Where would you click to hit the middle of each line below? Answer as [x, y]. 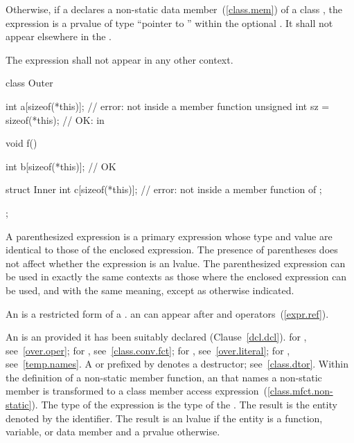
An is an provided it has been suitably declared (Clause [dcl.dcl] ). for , [156, 337]
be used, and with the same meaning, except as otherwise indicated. [150, 290]
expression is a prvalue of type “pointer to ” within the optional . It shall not [169, 22]
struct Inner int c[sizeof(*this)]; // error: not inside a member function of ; [164, 189]
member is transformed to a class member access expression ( [136, 391]
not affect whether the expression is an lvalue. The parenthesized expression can [176, 263]
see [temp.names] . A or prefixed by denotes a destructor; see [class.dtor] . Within [177, 364]
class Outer [29, 83]
